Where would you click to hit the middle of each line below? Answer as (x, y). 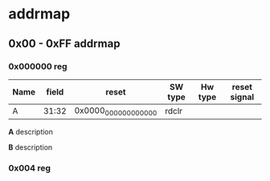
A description (31, 132)
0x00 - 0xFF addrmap (64, 44)
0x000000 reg (38, 66)
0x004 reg (29, 167)
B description (31, 147)
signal (242, 97)
